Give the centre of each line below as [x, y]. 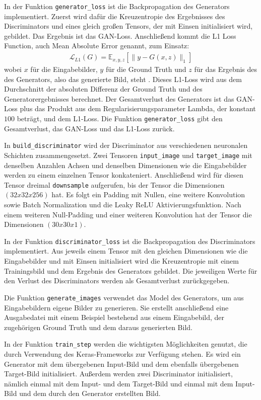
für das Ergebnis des [226, 69]
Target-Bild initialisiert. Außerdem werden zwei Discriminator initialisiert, [118, 374]
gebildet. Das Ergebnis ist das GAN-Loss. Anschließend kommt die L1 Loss [120, 35]
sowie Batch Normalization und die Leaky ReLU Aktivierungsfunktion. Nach [123, 205]
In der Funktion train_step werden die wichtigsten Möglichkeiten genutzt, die [126, 344]
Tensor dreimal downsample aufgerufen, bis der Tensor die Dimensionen [114, 184]
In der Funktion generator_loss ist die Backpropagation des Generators [117, 6]
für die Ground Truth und [146, 69]
